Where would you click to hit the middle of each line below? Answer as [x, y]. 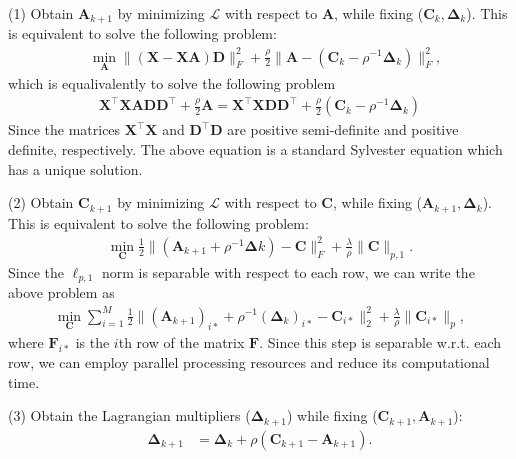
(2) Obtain [41, 202]
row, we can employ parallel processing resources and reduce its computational [249, 361]
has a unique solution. [75, 168]
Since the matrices [64, 129]
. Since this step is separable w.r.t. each [380, 342]
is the [92, 342]
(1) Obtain [41, 13]
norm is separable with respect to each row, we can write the [288, 272]
